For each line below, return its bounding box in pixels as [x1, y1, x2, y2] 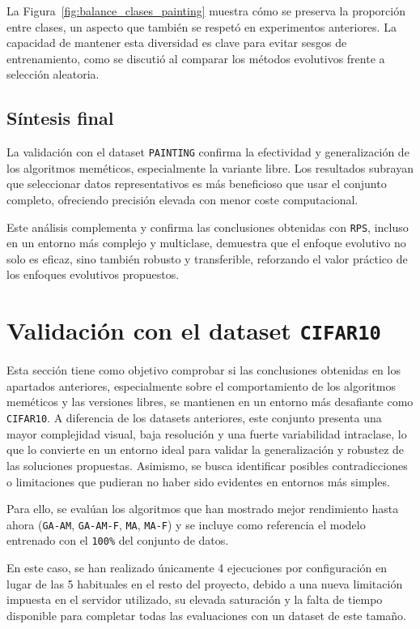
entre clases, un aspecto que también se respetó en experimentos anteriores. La [6, 18, 397, 35]
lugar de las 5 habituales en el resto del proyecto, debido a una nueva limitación [6, 575, 403, 592]
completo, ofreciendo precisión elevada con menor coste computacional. [6, 191, 358, 208]
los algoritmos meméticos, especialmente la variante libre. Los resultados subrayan [6, 159, 414, 176]
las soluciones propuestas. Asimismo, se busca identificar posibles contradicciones [6, 456, 408, 473]
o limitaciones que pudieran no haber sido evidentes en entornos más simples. [6, 473, 390, 490]
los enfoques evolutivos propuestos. [6, 266, 180, 283]
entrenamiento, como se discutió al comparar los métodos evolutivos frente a [6, 49, 385, 66]
